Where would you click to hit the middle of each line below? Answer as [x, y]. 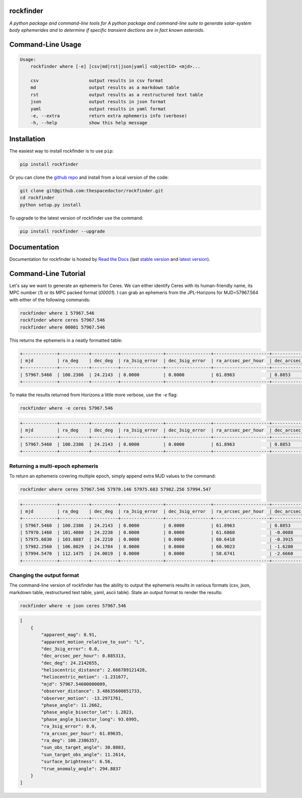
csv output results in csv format [97, 81]
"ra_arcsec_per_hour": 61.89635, [82, 733]
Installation [27, 139]
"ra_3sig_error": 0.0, [69, 727]
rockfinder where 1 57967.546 [57, 313]
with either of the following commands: [50, 300]
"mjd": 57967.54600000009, [74, 684]
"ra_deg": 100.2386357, [70, 740]
